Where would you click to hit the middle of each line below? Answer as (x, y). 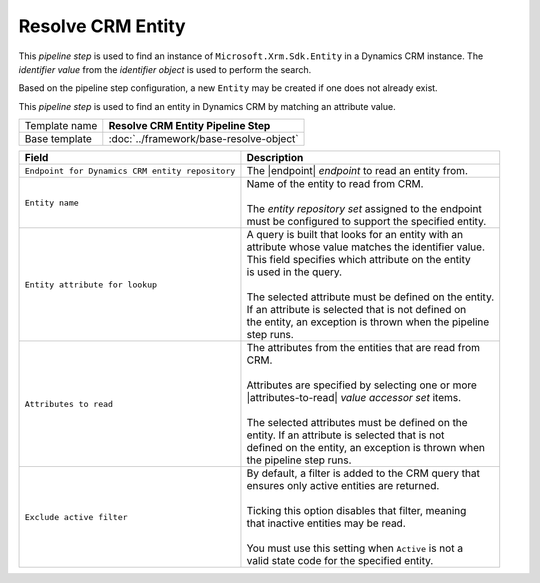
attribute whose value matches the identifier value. (365, 247)
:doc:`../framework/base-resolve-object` (203, 139)
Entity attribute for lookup (91, 284)
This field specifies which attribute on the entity (359, 260)
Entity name (51, 202)
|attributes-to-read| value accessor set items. (354, 398)
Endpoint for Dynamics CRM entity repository (130, 170)
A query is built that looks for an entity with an (355, 235)
